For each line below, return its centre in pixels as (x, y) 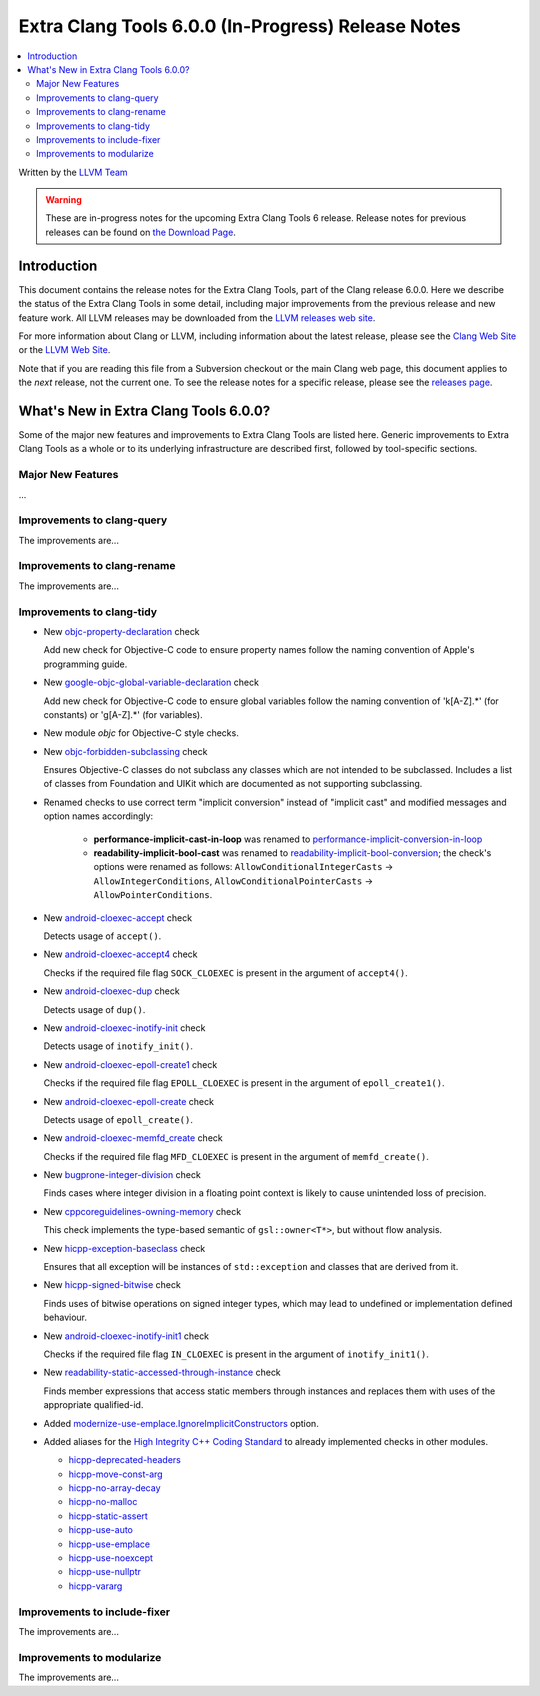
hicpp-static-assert (108, 1516)
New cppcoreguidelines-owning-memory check (142, 1211)
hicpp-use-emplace (109, 1544)
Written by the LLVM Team (73, 172)
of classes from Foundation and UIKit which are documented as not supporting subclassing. (233, 784)
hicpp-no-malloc (103, 1502)
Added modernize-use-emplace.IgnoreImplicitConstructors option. (181, 1423)
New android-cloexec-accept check (118, 917)
